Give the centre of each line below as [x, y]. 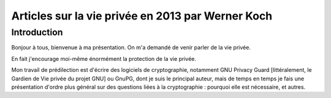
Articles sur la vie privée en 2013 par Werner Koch [142, 16]
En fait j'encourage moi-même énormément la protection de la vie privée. [104, 58]
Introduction [37, 32]
